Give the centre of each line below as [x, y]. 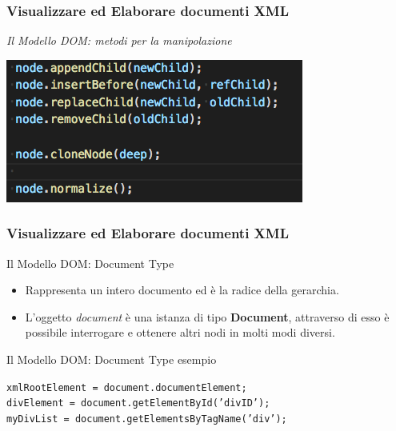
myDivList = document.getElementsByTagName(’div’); [147, 419]
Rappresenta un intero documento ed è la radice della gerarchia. [182, 290]
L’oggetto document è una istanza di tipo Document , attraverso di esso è [207, 316]
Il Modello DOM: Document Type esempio [112, 359]
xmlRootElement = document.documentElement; [127, 387]
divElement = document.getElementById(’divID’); [138, 403]
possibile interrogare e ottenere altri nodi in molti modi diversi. [180, 332]
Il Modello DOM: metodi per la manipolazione [119, 40]
